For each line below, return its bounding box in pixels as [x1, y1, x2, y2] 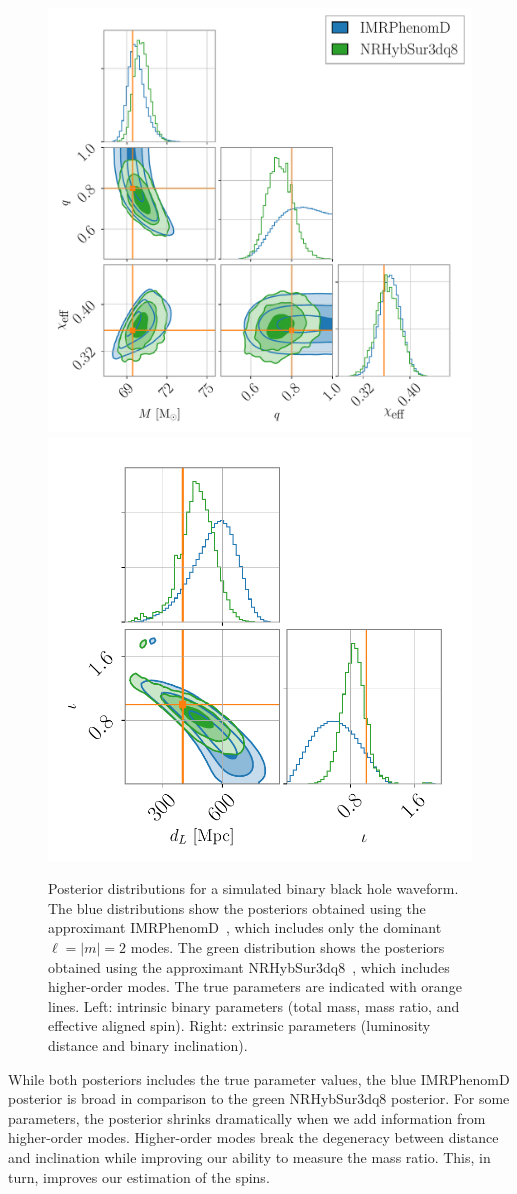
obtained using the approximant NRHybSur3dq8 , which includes [48, 956, 450, 977]
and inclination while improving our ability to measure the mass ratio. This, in [8, 1146, 491, 1167]
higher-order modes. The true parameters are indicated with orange [48, 976, 462, 997]
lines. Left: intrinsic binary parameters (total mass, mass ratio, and [48, 995, 460, 1016]
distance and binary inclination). [48, 1034, 248, 1055]
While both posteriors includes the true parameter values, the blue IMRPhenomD [8, 1068, 510, 1089]
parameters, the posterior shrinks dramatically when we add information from [8, 1107, 486, 1128]
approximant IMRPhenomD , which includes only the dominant [48, 917, 442, 938]
